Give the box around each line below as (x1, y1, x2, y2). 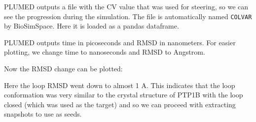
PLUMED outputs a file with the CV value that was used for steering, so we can (4, 1, 249, 11)
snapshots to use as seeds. (4, 109, 82, 119)
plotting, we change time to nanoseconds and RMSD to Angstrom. (4, 47, 205, 57)
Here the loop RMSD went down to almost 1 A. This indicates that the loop (4, 80, 235, 90)
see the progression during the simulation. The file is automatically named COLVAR (4, 11, 252, 21)
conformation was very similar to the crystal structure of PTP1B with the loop (4, 90, 243, 100)
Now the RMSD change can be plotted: (4, 63, 123, 74)
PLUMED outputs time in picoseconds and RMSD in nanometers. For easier (4, 37, 236, 47)
